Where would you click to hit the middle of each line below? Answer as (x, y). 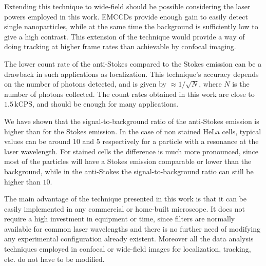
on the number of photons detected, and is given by (85, 84)
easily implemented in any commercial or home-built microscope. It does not (125, 208)
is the (241, 84)
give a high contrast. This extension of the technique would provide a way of (125, 36)
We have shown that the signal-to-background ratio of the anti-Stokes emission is (132, 121)
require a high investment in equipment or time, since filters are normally (120, 219)
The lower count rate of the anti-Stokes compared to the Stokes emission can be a (133, 63)
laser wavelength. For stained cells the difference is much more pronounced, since (131, 151)
